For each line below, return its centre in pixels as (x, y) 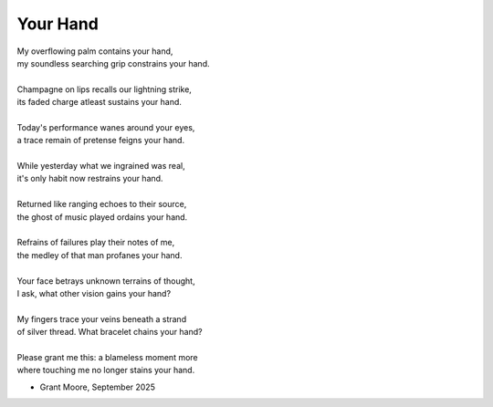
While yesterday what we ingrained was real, (101, 166)
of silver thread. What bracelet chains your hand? (110, 332)
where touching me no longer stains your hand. (106, 370)
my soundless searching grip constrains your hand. (113, 63)
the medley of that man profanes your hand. (100, 255)
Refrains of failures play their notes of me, (96, 243)
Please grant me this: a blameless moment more (107, 357)
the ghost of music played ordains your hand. (102, 217)
